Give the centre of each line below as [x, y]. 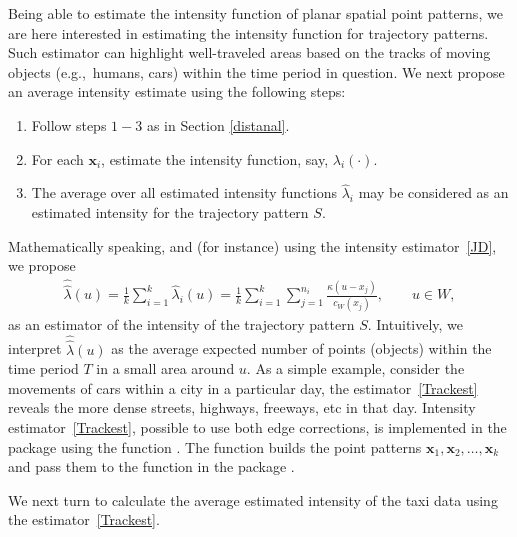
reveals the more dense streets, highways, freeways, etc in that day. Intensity [242, 407]
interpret [35, 348]
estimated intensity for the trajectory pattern [170, 211]
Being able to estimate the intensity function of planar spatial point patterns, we [255, 13]
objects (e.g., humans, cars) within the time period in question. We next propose [256, 71]
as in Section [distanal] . [218, 124]
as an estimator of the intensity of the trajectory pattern [181, 323]
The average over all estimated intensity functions [184, 192]
